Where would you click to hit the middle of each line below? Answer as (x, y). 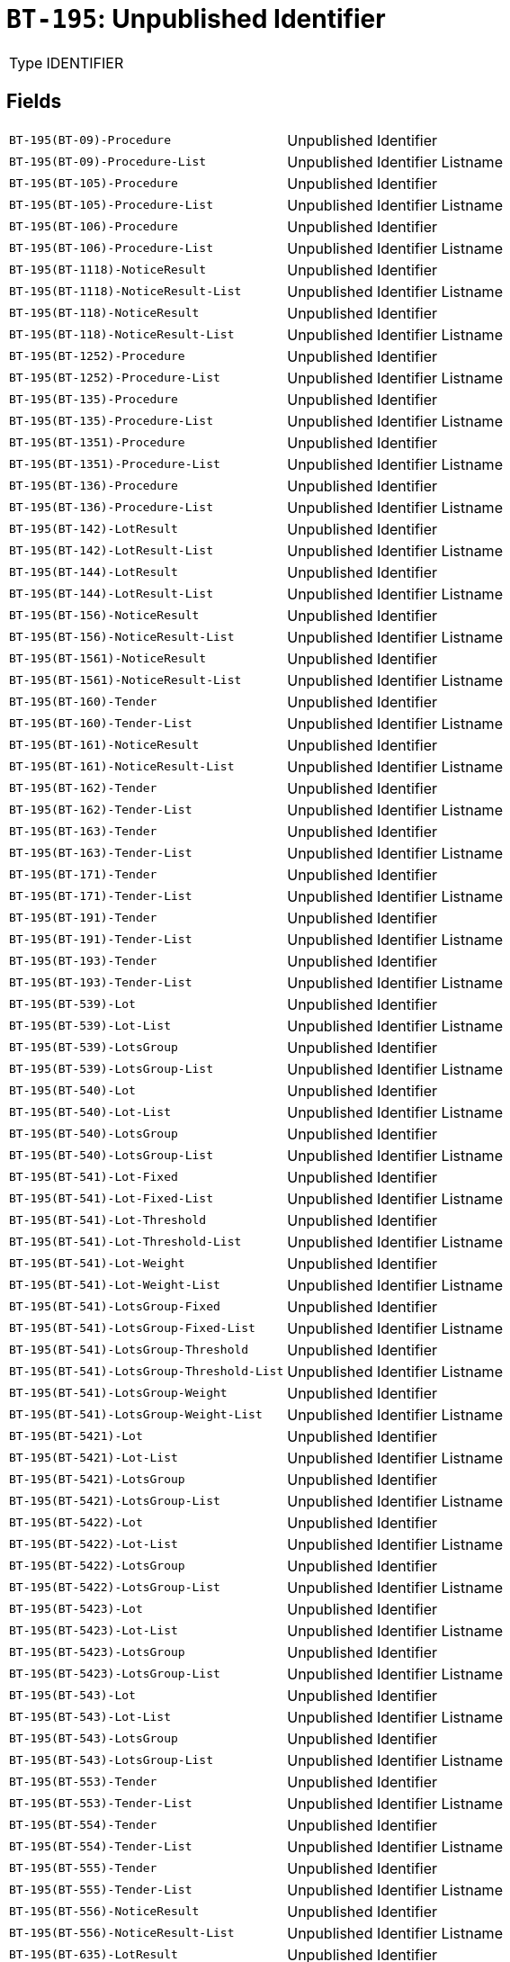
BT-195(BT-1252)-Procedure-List (115, 378)
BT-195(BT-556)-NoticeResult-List (122, 1933)
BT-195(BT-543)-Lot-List (90, 1717)
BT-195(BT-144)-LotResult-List (111, 594)
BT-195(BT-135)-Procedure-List (111, 421)
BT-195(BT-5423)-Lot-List (94, 1631)
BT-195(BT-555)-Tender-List (101, 1890)
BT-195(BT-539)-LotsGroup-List (111, 1069)
